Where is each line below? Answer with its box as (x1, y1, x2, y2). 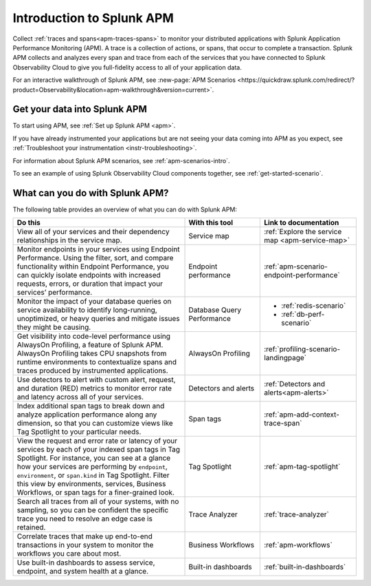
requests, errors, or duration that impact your (16, 279, 163, 289)
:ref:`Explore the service (264, 227, 342, 237)
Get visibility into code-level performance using (16, 331, 171, 341)
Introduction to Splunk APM (12, 10, 175, 25)
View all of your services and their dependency (16, 227, 170, 237)
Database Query (188, 305, 242, 315)
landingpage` (264, 353, 307, 363)
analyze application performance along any (16, 410, 157, 419)
